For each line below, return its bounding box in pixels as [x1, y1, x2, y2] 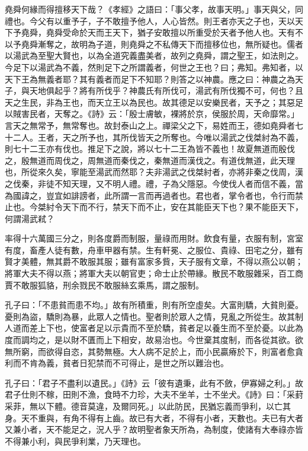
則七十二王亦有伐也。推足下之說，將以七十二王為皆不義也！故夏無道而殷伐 [5, 142, 295, 155]
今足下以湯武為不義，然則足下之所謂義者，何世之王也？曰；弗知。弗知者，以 [5, 61, 303, 73]
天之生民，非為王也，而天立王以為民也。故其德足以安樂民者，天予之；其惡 [5, 96, 295, 108]
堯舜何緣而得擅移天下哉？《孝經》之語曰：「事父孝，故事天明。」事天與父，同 [5, 3, 303, 15]
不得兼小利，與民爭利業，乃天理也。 [5, 434, 146, 447]
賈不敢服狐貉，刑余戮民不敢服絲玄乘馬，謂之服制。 [5, 278, 204, 291]
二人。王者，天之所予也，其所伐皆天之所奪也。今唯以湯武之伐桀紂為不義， [12, 131, 303, 143]
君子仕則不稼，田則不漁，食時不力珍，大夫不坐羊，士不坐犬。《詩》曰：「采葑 [5, 388, 303, 401]
